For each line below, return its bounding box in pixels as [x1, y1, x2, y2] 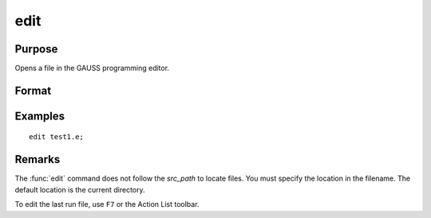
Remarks [14, 153, 61, 166]
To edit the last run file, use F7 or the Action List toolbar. [14, 200, 200, 209]
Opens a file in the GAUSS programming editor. [14, 64, 170, 73]
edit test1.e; [29, 132, 84, 142]
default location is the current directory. [14, 185, 145, 194]
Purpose [14, 42, 58, 56]
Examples [14, 109, 65, 123]
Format [14, 84, 52, 97]
